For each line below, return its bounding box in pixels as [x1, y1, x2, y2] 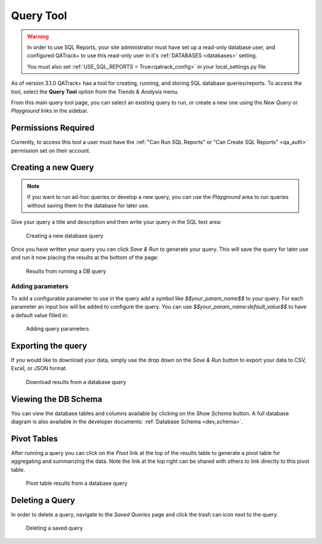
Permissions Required [11, 123, 95, 133]
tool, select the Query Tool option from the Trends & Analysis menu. [11, 88, 179, 95]
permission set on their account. [11, 147, 91, 154]
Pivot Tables [11, 434, 58, 444]
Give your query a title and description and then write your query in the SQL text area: [11, 219, 222, 226]
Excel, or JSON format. [11, 365, 68, 372]
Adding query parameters [26, 325, 89, 333]
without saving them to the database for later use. [27, 202, 150, 209]
